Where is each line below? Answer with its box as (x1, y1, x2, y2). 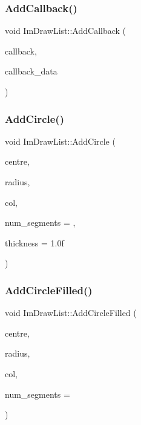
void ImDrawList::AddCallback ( (5, 24, 126, 37)
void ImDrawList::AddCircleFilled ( (5, 306, 137, 319)
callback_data (5, 65, 57, 77)
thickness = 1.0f (5, 236, 64, 249)
